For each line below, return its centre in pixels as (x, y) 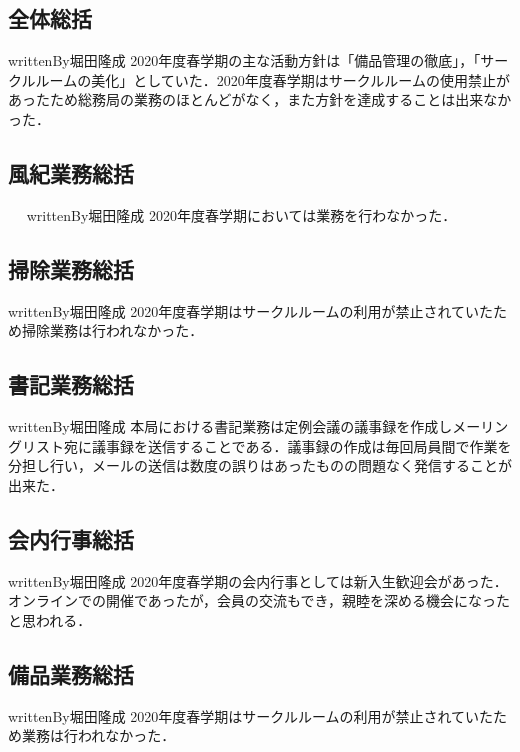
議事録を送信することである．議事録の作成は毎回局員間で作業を (301, 445)
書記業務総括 (71, 384)
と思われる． (50, 619)
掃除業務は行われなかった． (112, 330)
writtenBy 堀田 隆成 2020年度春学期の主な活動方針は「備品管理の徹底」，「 (244, 60)
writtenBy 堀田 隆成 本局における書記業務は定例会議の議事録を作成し (230, 425)
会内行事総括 (71, 538)
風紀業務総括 (71, 172)
